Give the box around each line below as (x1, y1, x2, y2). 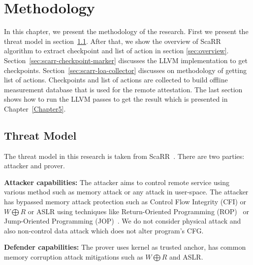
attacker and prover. (4, 160, 65, 171)
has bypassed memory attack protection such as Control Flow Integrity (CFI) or (4, 196, 247, 207)
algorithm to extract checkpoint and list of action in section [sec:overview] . (4, 45, 229, 56)
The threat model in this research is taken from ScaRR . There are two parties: (4, 151, 245, 161)
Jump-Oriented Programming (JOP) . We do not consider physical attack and (4, 216, 241, 226)
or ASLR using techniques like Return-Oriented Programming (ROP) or (28, 206, 249, 216)
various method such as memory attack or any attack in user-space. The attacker (4, 187, 249, 197)
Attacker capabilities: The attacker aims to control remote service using (4, 177, 229, 187)
